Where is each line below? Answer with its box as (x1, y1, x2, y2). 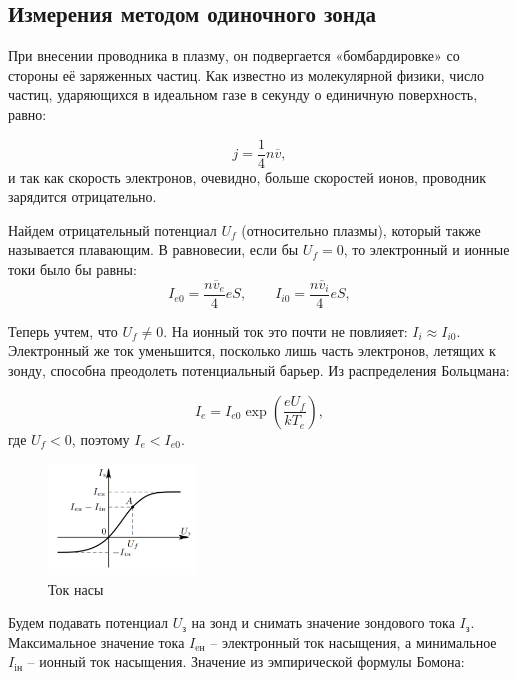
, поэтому (71, 428, 130, 449)
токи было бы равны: (8, 259, 137, 280)
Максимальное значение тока (8, 631, 185, 652)
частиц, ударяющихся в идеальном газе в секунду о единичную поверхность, (8, 84, 478, 105)
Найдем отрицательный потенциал (8, 219, 217, 240)
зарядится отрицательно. (8, 186, 157, 207)
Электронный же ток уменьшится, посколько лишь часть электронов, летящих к (8, 340, 496, 361)
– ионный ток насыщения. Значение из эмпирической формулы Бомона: (27, 651, 465, 672)
